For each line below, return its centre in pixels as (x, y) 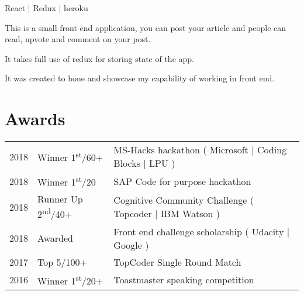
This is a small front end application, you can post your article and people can (146, 27)
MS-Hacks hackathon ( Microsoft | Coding (200, 150)
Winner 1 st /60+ (70, 156)
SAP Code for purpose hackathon (182, 181)
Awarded (55, 238)
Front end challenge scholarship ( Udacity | (202, 231)
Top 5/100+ (62, 262)
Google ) (131, 245)
